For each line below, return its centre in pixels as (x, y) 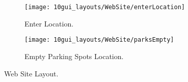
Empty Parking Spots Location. (74, 56)
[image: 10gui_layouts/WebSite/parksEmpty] (99, 40)
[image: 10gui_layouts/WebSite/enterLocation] (105, 7)
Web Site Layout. (31, 73)
